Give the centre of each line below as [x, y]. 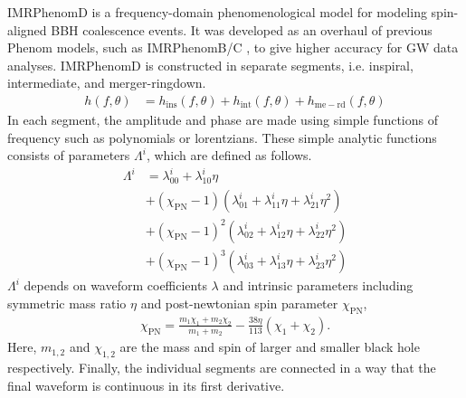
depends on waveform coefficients [115, 285]
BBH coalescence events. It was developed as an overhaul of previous [242, 29]
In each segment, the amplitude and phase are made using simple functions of [223, 119]
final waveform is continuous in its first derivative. [146, 385]
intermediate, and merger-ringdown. [107, 83]
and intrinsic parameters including [318, 285]
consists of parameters [69, 155]
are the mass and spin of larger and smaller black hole [270, 347]
